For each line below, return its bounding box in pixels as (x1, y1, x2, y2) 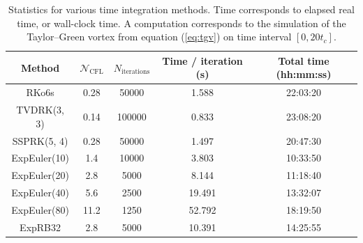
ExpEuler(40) (11, 185, 69, 200)
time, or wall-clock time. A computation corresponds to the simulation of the (17, 15, 346, 30)
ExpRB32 (20, 219, 61, 234)
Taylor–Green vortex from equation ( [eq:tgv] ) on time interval (27, 29, 292, 44)
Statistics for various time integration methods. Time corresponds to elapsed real (8, 2, 355, 16)
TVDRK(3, (16, 102, 64, 117)
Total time (278, 53, 329, 68)
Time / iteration (162, 53, 243, 68)
